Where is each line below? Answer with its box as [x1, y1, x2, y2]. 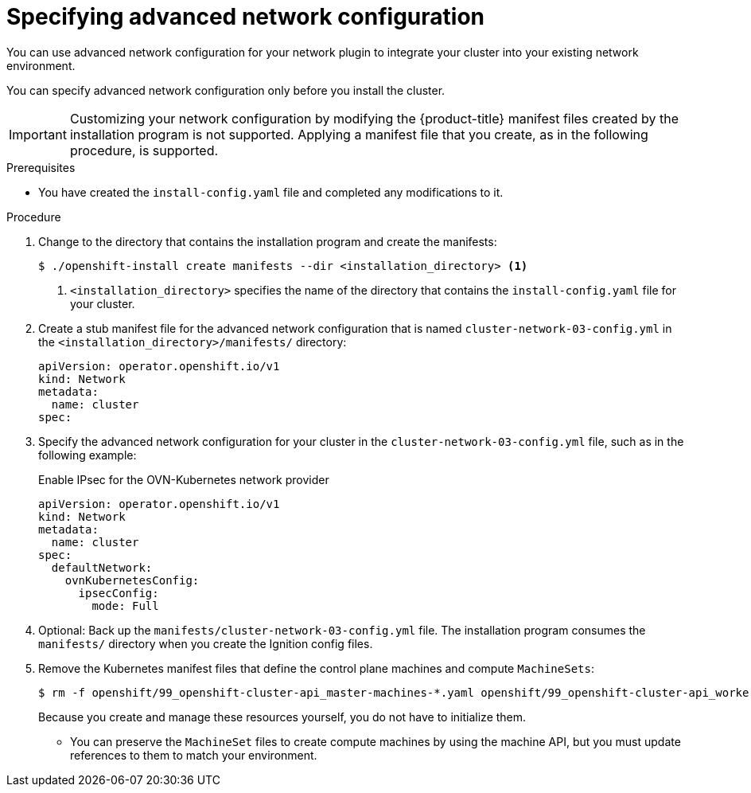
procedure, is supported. [69, 142, 219, 158]
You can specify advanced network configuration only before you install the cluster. [6, 83, 446, 97]
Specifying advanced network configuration [6, 3, 485, 30]
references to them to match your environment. [70, 748, 317, 762]
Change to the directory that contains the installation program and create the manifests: [38, 234, 497, 248]
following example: [38, 447, 137, 462]
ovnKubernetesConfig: [64, 573, 200, 587]
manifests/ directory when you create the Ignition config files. [38, 636, 373, 650]
